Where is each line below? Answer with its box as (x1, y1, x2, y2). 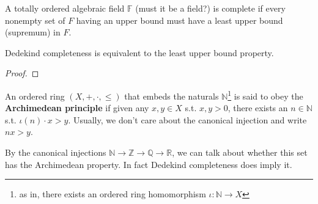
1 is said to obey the (227, 87, 303, 102)
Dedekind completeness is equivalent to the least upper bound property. (5, 46, 274, 59)
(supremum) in (5, 26, 61, 38)
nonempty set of (5, 13, 65, 26)
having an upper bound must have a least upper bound (76, 13, 283, 26)
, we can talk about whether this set (172, 146, 308, 158)
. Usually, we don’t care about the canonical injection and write (68, 113, 307, 126)
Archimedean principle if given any (5, 101, 149, 114)
